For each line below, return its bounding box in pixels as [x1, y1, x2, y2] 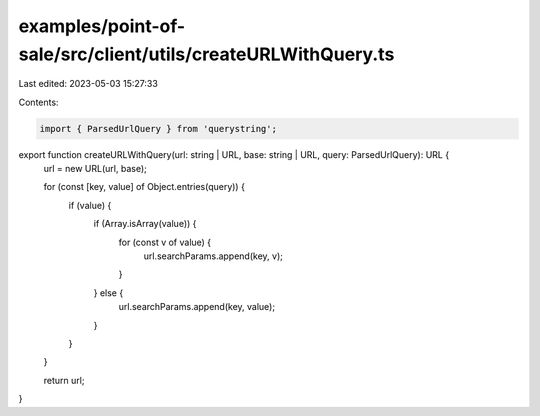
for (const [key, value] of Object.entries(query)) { [43, 181, 245, 193]
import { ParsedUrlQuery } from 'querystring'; [39, 123, 277, 134]
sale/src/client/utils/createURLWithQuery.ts [18, 43, 395, 65]
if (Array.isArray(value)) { [93, 218, 197, 230]
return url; [43, 374, 85, 386]
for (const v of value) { [118, 236, 212, 248]
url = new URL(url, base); [43, 163, 147, 175]
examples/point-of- [18, 15, 186, 37]
